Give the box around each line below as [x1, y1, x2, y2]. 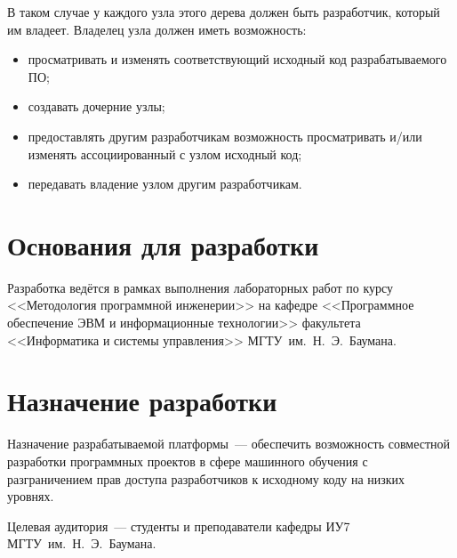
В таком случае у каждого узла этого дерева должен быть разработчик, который [7, 3, 440, 20]
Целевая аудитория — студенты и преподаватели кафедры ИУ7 [7, 516, 350, 535]
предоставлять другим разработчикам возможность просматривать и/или [28, 126, 422, 145]
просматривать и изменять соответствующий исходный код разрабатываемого [28, 50, 447, 69]
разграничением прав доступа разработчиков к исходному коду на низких [7, 469, 405, 488]
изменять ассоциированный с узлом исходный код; [28, 144, 302, 163]
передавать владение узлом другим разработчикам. [28, 174, 302, 193]
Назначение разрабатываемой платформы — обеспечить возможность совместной [7, 434, 451, 453]
